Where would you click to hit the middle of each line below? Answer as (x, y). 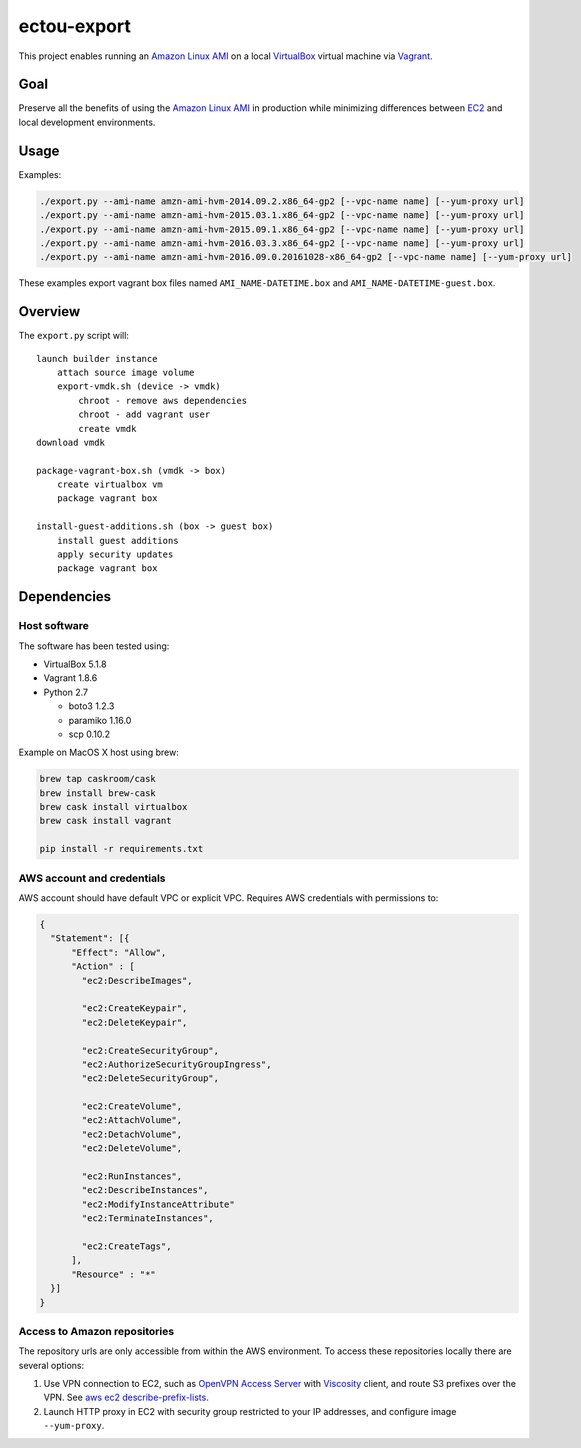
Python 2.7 (66, 692)
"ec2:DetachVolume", (132, 1134)
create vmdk (107, 428)
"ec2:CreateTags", (126, 1246)
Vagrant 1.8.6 (70, 678)
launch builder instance (97, 358)
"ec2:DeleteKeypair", (134, 1022)
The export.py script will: (74, 336)
